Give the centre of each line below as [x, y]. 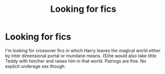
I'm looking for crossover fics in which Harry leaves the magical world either [83, 50]
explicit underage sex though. [35, 66]
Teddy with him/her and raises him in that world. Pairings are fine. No [76, 61]
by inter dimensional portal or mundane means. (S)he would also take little [81, 56]
